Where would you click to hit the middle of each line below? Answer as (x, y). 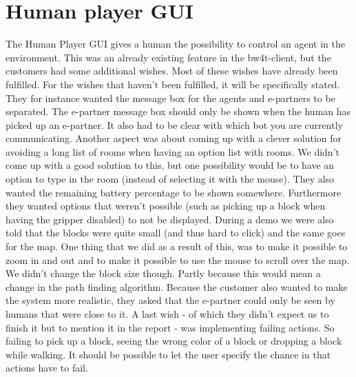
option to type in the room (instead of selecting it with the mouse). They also (170, 179)
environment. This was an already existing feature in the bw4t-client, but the (168, 57)
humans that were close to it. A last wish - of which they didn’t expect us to (167, 314)
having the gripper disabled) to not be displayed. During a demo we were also (170, 219)
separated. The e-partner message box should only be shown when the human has (178, 111)
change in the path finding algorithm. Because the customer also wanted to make (177, 286)
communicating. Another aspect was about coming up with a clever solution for (174, 138)
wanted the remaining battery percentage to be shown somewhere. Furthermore (174, 192)
